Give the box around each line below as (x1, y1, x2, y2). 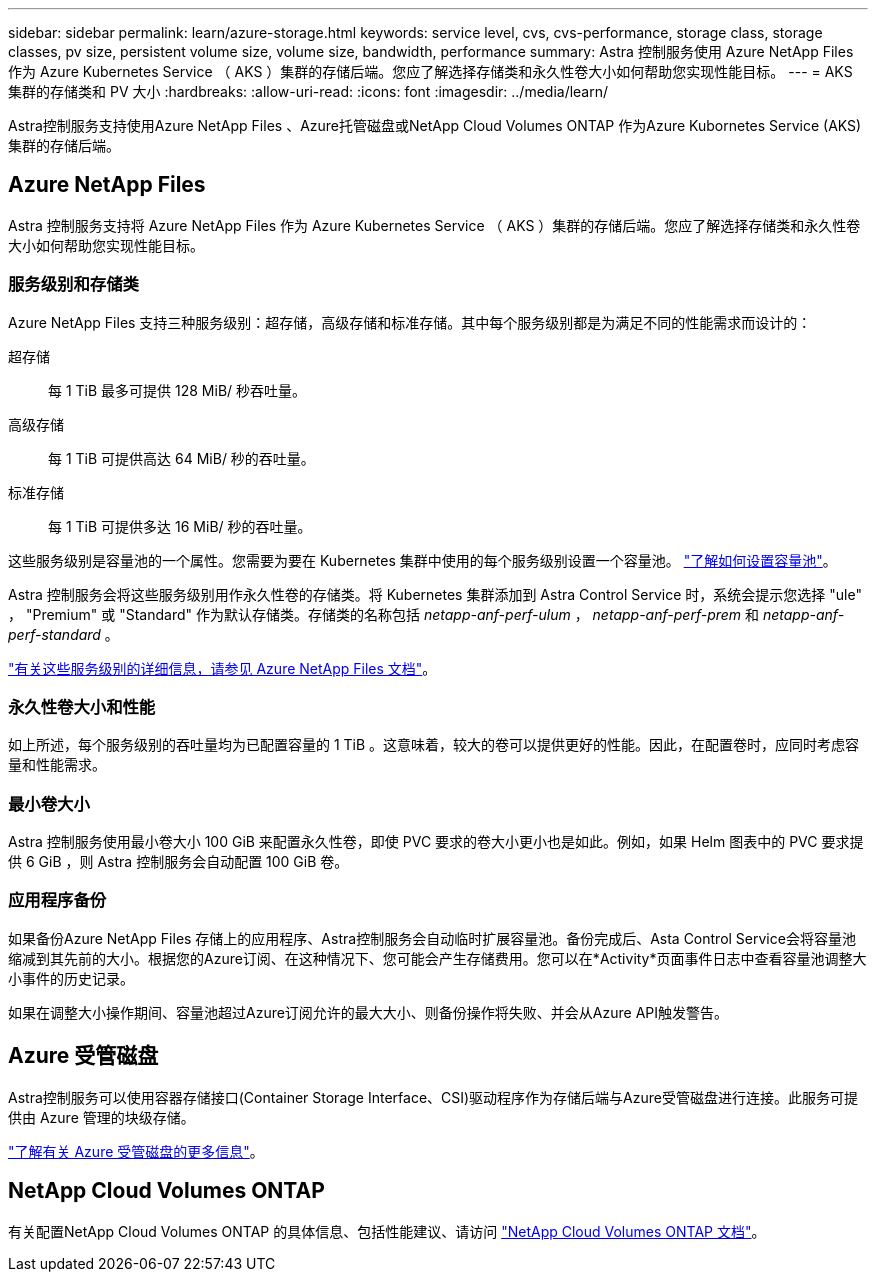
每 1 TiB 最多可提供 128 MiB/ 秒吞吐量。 (48, 381, 307, 399)
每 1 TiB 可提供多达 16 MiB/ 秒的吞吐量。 (48, 517, 312, 535)
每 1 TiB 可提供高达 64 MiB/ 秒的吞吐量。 (48, 449, 315, 467)
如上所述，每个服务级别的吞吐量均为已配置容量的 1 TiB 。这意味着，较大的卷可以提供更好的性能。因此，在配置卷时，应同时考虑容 (8, 736, 860, 754)
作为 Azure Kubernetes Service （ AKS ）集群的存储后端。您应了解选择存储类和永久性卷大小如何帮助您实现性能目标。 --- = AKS (8, 63, 853, 80)
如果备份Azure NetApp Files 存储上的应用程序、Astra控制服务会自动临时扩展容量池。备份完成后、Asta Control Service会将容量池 (8, 929, 856, 947)
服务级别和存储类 (8, 274, 139, 295)
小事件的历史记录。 (8, 969, 134, 987)
